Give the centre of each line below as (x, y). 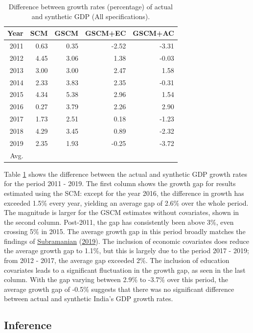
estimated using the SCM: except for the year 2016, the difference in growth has (124, 193)
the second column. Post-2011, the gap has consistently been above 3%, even (119, 222)
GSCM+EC (106, 33)
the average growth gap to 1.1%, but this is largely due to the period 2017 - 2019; (126, 250)
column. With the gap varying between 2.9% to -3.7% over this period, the (116, 279)
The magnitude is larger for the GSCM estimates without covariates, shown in (122, 212)
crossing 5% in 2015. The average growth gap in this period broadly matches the (125, 231)
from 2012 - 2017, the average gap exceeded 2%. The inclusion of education (117, 260)
